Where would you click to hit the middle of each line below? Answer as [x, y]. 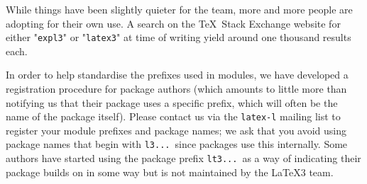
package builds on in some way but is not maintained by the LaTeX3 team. [170, 172]
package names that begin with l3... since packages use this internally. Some [177, 144]
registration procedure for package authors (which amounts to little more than [176, 89]
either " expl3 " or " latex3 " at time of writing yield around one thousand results [179, 37]
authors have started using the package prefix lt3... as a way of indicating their [183, 158]
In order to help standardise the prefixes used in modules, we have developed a [177, 75]
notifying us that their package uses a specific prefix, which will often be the [172, 102]
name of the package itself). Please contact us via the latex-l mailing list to [173, 116]
